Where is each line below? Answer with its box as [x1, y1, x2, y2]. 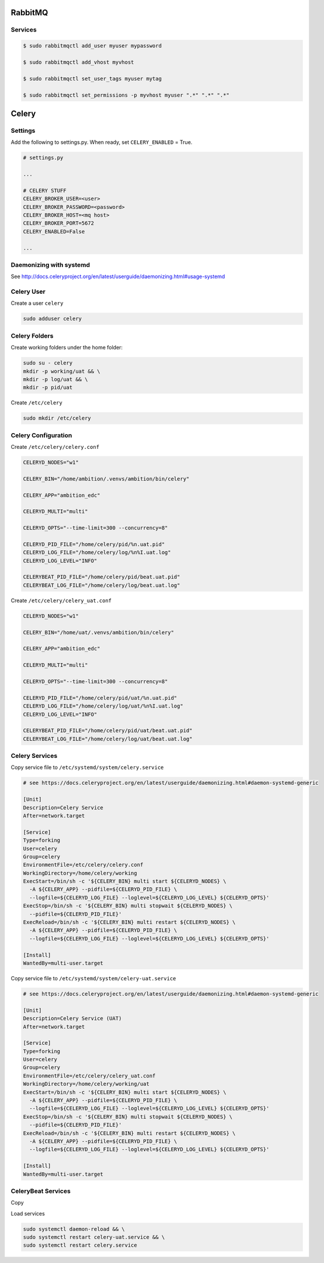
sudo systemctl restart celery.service [23, 1242, 137, 1249]
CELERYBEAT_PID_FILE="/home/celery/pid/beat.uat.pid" [23, 574, 180, 581]
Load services [11, 1210, 45, 1217]
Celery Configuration [11, 431, 72, 439]
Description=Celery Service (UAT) [23, 1015, 122, 1022]
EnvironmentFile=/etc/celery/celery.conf [23, 862, 144, 869]
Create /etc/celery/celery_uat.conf [11, 597, 112, 604]
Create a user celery [11, 300, 64, 307]
